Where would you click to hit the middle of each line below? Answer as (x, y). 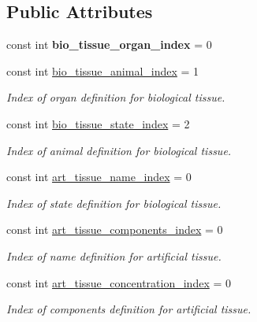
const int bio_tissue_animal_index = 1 (103, 70)
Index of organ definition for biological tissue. (116, 97)
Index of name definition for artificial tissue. (114, 255)
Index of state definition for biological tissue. (114, 203)
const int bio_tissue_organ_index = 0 (109, 44)
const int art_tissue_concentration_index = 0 (119, 282)
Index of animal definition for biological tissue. (119, 150)
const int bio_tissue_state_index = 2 (98, 123)
